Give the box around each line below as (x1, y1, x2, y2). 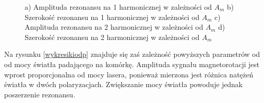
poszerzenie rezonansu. (4, 89, 76, 99)
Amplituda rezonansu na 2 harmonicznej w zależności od (25, 22, 203, 32)
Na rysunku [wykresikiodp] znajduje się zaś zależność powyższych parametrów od (4, 49, 260, 59)
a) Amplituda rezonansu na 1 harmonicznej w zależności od (25, 2, 212, 12)
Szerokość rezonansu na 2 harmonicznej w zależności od (25, 31, 200, 42)
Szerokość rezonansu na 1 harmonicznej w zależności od (25, 11, 200, 22)
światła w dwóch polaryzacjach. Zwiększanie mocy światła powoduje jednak (4, 79, 243, 90)
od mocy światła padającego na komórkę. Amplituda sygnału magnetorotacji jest (4, 58, 259, 69)
